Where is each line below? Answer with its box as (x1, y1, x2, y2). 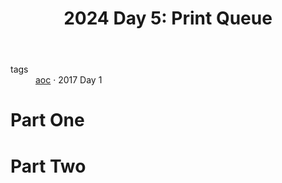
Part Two (10, 155, 87, 177)
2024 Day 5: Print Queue (63, 7, 273, 30)
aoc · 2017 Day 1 (35, 74, 103, 86)
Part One (10, 109, 85, 132)
